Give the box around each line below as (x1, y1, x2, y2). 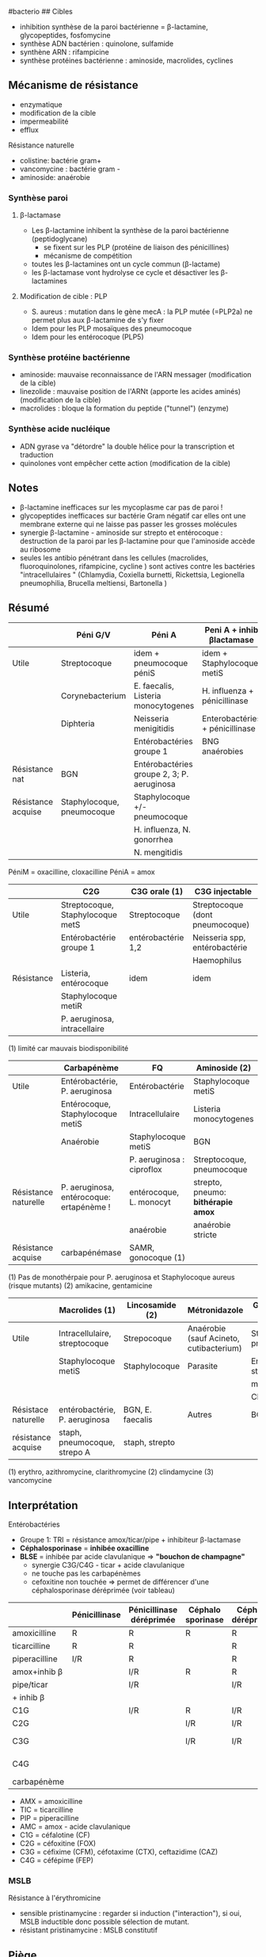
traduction (19, 449, 54, 459)
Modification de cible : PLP (19, 292, 108, 301)
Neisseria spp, (192, 932, 246, 943)
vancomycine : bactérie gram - (19, 164, 120, 174)
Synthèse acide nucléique (8, 423, 111, 434)
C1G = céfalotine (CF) (19, 1830, 91, 1840)
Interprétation (8, 1498, 78, 1512)
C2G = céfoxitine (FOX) (19, 1839, 97, 1848)
